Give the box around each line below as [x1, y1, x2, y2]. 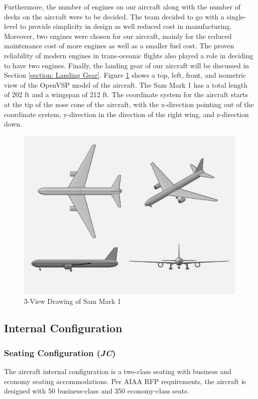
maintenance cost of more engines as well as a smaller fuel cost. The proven [4, 40, 235, 51]
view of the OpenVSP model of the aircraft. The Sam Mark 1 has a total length [4, 79, 248, 90]
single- [226, 11, 246, 21]
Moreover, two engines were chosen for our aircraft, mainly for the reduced [4, 30, 232, 41]
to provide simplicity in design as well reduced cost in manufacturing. [19, 21, 232, 31]
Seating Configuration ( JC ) [4, 346, 116, 359]
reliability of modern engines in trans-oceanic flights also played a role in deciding [4, 50, 254, 60]
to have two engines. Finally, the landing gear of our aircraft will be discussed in [4, 60, 249, 70]
